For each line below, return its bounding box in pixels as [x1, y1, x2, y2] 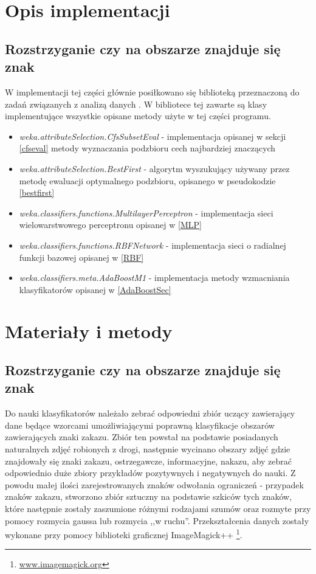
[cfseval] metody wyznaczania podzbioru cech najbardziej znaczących [19, 142, 276, 154]
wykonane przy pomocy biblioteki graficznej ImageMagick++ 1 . [5, 527, 242, 541]
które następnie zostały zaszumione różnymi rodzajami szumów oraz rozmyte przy [5, 502, 311, 514]
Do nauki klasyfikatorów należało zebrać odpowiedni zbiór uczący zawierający [5, 407, 295, 420]
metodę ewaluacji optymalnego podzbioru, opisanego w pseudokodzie [19, 174, 276, 187]
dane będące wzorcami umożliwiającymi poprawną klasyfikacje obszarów [5, 418, 275, 431]
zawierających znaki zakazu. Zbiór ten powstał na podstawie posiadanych [5, 431, 278, 443]
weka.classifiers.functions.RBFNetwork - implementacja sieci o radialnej [19, 238, 286, 251]
